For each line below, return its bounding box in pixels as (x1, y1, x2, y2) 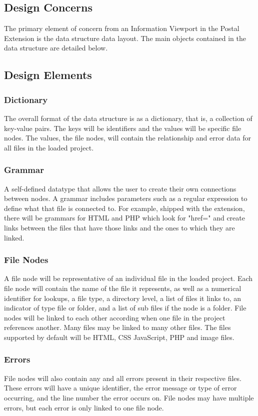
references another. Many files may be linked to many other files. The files (4, 322, 231, 332)
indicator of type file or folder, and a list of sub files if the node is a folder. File (4, 302, 246, 313)
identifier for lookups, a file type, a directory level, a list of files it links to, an (4, 292, 241, 303)
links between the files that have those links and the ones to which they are (4, 222, 235, 232)
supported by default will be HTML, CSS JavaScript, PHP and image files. (4, 331, 234, 342)
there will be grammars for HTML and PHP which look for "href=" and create (4, 212, 245, 223)
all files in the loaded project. (4, 142, 94, 152)
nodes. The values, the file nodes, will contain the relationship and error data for (4, 132, 251, 143)
